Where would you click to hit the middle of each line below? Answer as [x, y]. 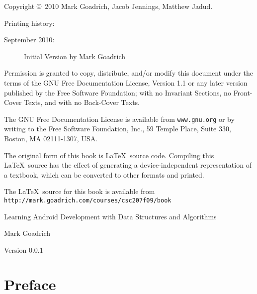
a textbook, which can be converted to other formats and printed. [104, 174]
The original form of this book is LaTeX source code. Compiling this [109, 155]
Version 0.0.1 [24, 249]
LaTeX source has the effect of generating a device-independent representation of [128, 165]
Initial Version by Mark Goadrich [75, 56]
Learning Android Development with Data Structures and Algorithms [110, 216]
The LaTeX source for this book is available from [80, 191]
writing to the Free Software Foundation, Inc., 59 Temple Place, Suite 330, [118, 129]
